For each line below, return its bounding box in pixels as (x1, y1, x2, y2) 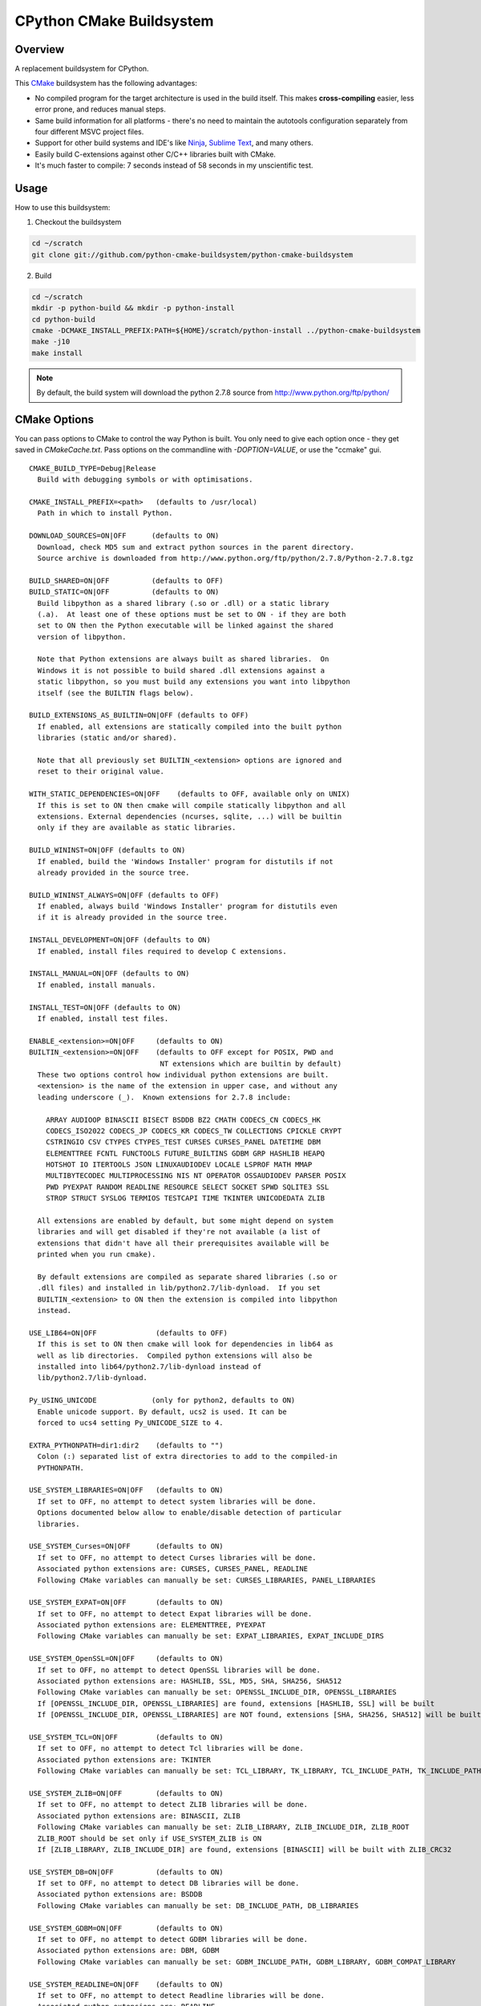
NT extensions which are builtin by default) (160, 1059, 342, 1068)
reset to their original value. (37, 767, 164, 776)
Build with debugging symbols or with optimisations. (37, 475, 253, 485)
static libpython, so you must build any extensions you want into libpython (37, 677, 350, 686)
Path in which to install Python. (37, 509, 173, 518)
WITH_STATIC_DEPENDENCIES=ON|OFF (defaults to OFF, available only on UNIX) (29, 790, 350, 798)
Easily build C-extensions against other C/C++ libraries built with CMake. (34, 149, 277, 159)
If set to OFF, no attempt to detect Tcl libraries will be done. (37, 1744, 304, 1753)
